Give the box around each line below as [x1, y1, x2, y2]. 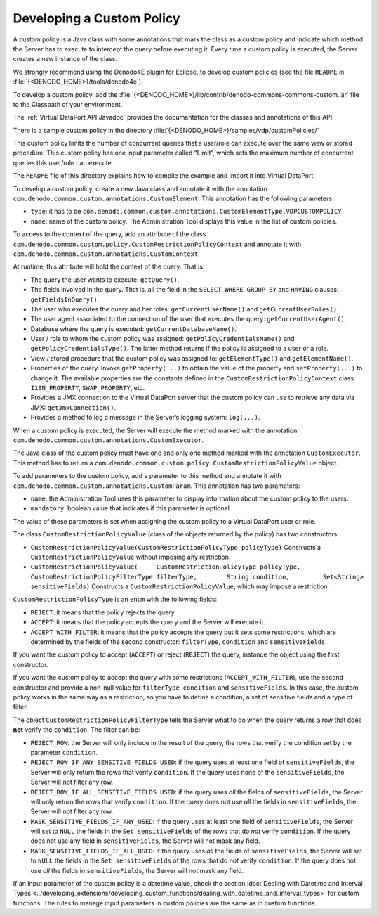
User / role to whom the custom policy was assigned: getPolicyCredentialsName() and [30, 335, 295, 343]
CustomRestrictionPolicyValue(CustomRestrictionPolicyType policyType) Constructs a [30, 543, 321, 551]
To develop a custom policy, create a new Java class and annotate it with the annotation [13, 184, 268, 193]
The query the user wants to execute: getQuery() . [30, 275, 180, 284]
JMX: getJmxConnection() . [30, 403, 116, 411]
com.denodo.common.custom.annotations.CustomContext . [13, 250, 200, 258]
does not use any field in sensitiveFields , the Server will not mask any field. [30, 837, 260, 845]
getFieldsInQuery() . [30, 295, 100, 304]
